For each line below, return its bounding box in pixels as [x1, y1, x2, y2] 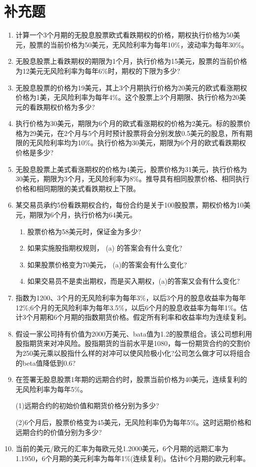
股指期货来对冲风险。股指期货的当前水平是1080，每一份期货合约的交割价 [15, 338, 251, 348]
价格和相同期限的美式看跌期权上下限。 [15, 183, 140, 193]
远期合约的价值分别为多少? [15, 426, 102, 437]
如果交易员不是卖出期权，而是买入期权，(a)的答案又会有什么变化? [27, 276, 240, 286]
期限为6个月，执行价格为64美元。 [29, 210, 137, 220]
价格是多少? [15, 147, 54, 158]
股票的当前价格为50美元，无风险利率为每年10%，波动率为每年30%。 [29, 39, 249, 49]
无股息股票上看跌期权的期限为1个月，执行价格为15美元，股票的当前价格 [15, 56, 247, 66]
